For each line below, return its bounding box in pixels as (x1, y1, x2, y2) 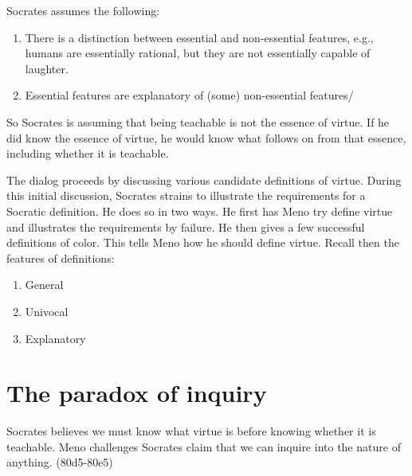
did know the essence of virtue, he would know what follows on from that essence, (6, 129, 406, 146)
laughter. (25, 60, 69, 76)
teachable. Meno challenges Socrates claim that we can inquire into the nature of (6, 438, 401, 455)
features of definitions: (6, 249, 115, 266)
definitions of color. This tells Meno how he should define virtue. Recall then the (6, 234, 399, 251)
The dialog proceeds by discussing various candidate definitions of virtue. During (6, 171, 402, 188)
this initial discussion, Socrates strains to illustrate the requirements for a (6, 187, 366, 204)
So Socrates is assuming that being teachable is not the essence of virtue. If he (6, 113, 390, 130)
